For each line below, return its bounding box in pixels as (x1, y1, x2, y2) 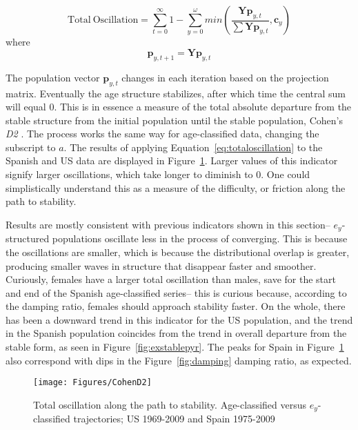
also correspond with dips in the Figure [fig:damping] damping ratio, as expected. (6, 353, 352, 367)
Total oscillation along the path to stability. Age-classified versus (33, 397, 307, 411)
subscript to (6, 139, 56, 154)
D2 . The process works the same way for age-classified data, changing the (6, 126, 319, 141)
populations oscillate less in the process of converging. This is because (52, 231, 348, 246)
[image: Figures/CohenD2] (33, 378, 152, 388)
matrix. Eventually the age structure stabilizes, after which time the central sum (6, 86, 346, 100)
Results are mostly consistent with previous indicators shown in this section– (6, 217, 330, 231)
